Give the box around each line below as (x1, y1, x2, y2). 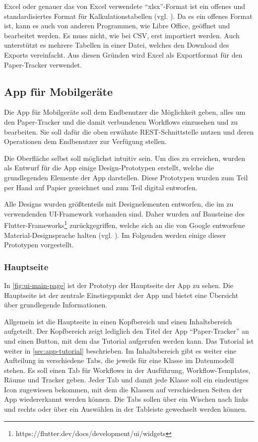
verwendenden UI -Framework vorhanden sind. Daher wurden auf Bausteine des (4, 208, 245, 219)
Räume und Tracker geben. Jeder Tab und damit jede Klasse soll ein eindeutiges (4, 374, 249, 385)
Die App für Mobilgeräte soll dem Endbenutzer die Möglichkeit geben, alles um (4, 107, 246, 117)
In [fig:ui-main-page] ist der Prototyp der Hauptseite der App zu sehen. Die (4, 280, 234, 290)
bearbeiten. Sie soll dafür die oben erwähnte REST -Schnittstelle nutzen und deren (4, 126, 254, 137)
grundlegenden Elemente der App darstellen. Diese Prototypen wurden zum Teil (4, 172, 248, 182)
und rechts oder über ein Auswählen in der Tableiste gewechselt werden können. (4, 404, 247, 414)
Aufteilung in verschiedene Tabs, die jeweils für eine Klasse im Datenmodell (4, 355, 234, 366)
